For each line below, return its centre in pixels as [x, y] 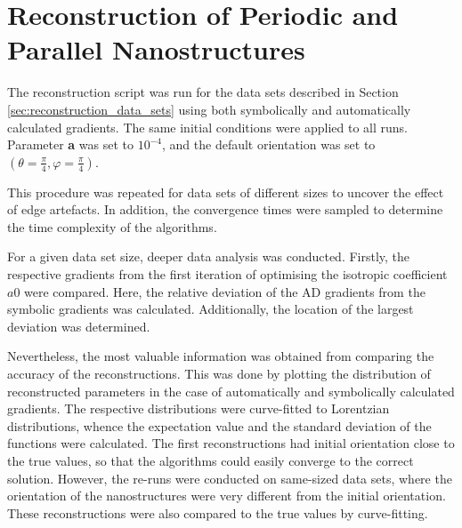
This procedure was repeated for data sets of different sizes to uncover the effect [226, 192]
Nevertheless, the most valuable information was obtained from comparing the [221, 356]
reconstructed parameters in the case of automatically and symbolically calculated [231, 391]
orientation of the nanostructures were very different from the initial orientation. [227, 496]
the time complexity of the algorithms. [112, 226]
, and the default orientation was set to [268, 144]
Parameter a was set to [70, 144]
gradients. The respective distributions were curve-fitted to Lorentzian [199, 408]
